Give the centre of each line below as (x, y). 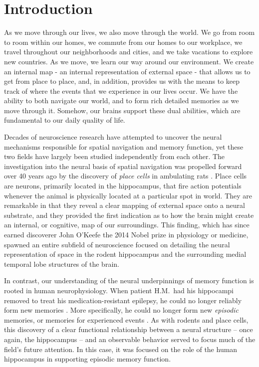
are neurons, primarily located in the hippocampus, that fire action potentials (123, 186)
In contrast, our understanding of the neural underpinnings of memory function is (129, 280)
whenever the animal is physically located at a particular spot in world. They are (128, 195)
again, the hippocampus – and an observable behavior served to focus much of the (130, 339)
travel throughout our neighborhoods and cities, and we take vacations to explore (129, 52)
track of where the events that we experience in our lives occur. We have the (121, 91)
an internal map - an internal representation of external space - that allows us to (127, 71)
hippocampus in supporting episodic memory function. (88, 359)
